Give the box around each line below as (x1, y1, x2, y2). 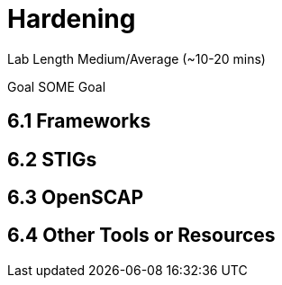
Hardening (7, 4, 136, 34)
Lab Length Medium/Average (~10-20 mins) (7, 50, 266, 67)
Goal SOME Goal (7, 78, 106, 94)
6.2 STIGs (7, 147, 97, 171)
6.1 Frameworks (7, 110, 151, 133)
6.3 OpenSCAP (7, 186, 144, 209)
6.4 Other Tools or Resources (7, 224, 276, 247)
